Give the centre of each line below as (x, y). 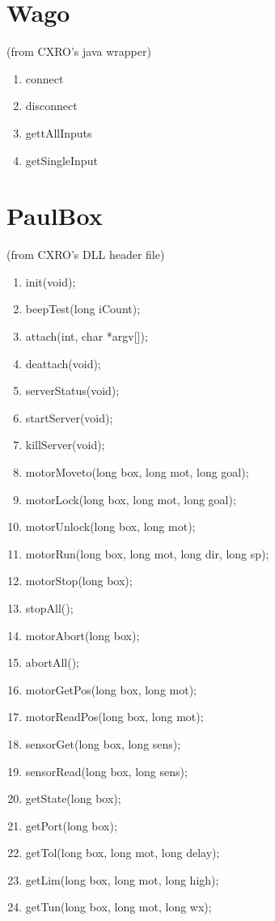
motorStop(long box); (79, 581)
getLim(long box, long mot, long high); (122, 879)
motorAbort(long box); (82, 635)
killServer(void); (65, 445)
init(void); (51, 281)
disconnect (51, 106)
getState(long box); (73, 798)
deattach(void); (63, 363)
